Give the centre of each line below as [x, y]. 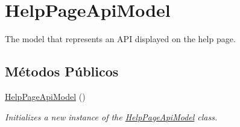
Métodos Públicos [62, 71]
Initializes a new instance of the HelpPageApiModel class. [111, 116]
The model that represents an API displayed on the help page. [120, 39]
